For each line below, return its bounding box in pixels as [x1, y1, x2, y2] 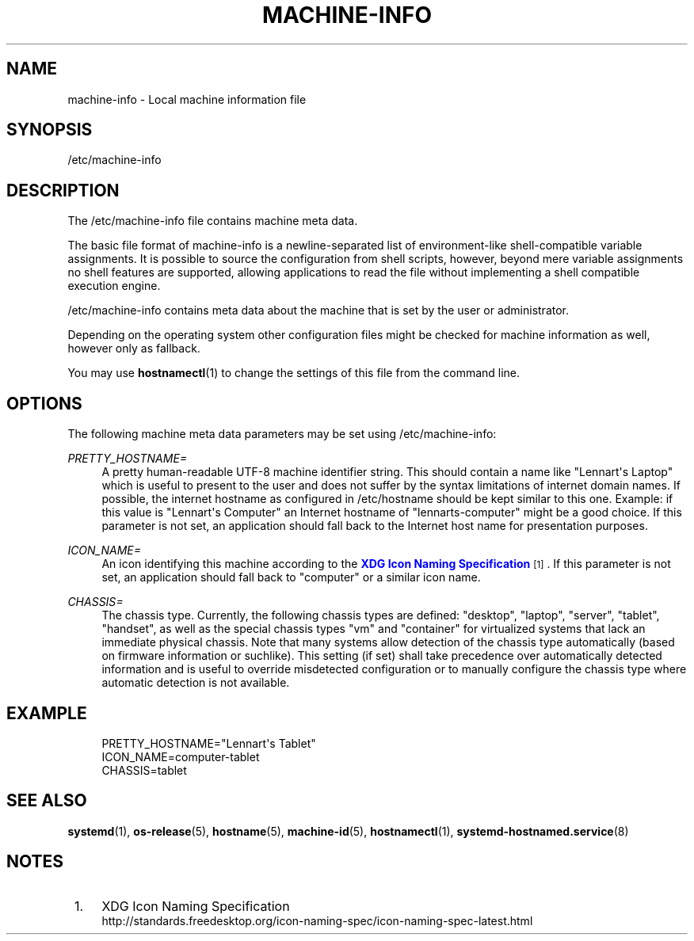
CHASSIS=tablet [101, 763, 187, 777]
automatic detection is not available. [101, 676, 290, 690]
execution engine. [67, 279, 161, 293]
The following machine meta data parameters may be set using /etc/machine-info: [67, 427, 497, 441]
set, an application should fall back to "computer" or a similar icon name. [101, 570, 481, 585]
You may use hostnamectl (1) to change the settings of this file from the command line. [67, 366, 520, 380]
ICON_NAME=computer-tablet [101, 749, 260, 764]
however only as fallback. [67, 341, 200, 356]
